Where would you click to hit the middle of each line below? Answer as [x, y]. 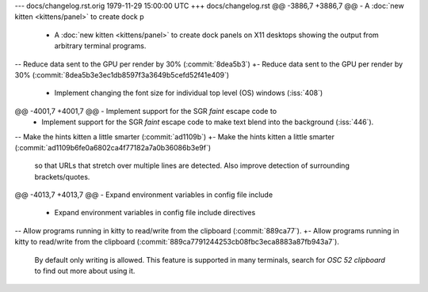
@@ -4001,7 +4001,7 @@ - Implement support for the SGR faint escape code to [146, 111]
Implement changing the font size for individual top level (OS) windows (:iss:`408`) [189, 93]
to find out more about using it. [85, 271]
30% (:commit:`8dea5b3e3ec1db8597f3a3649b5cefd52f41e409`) [122, 74]
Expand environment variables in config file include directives [155, 213]
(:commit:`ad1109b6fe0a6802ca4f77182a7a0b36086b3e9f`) [113, 147]
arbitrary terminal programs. [100, 46]
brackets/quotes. [62, 176]
